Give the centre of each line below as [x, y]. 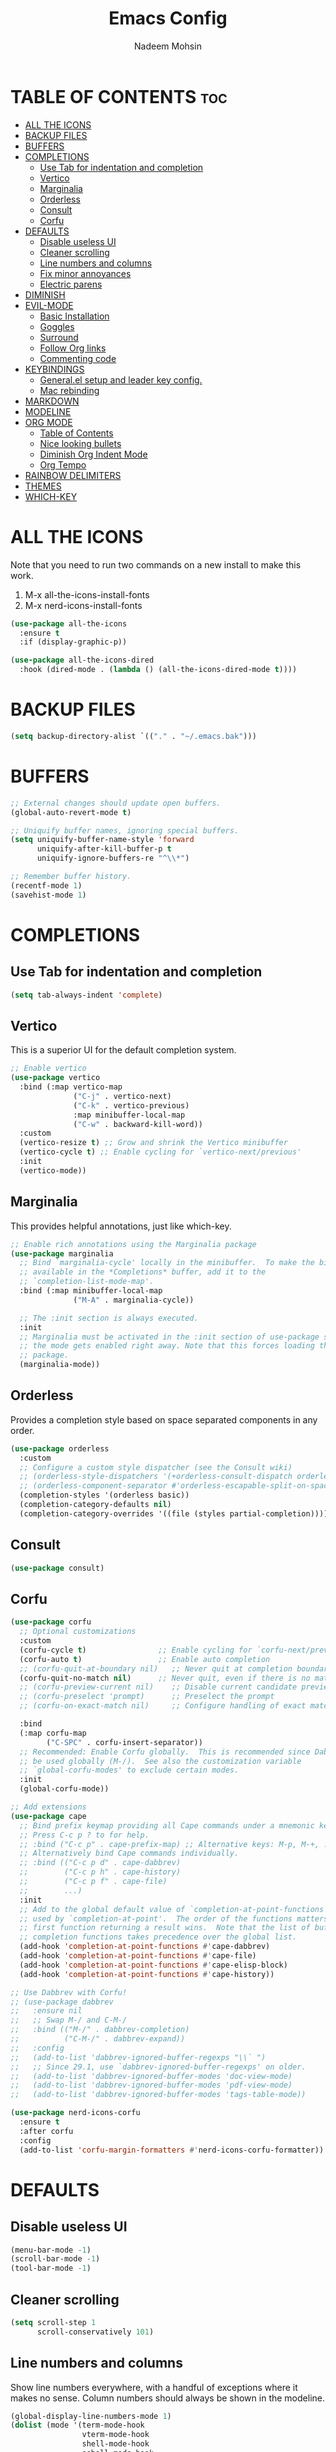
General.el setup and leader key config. [121, 379]
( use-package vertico [55, 1078]
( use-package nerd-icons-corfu [75, 2113]
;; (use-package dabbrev [62, 2002]
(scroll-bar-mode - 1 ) [55, 2259]
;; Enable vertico [48, 1068]
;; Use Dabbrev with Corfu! [69, 1992]
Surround [59, 337]
